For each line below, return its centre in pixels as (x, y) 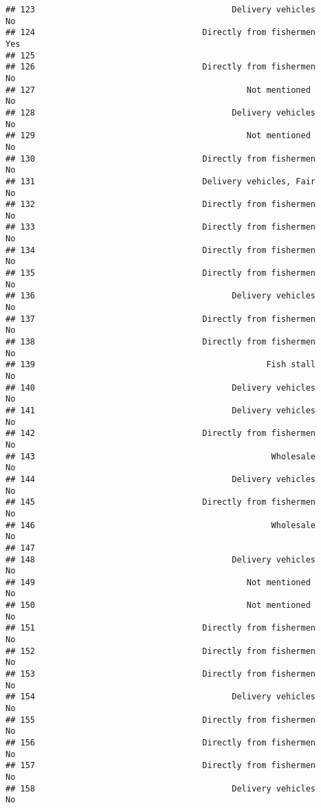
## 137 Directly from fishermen (161, 319)
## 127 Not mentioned (158, 90)
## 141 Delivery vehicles (161, 410)
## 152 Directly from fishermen (161, 651)
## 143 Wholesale (161, 456)
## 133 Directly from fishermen (161, 227)
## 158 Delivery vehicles (161, 788)
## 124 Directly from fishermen (161, 33)
